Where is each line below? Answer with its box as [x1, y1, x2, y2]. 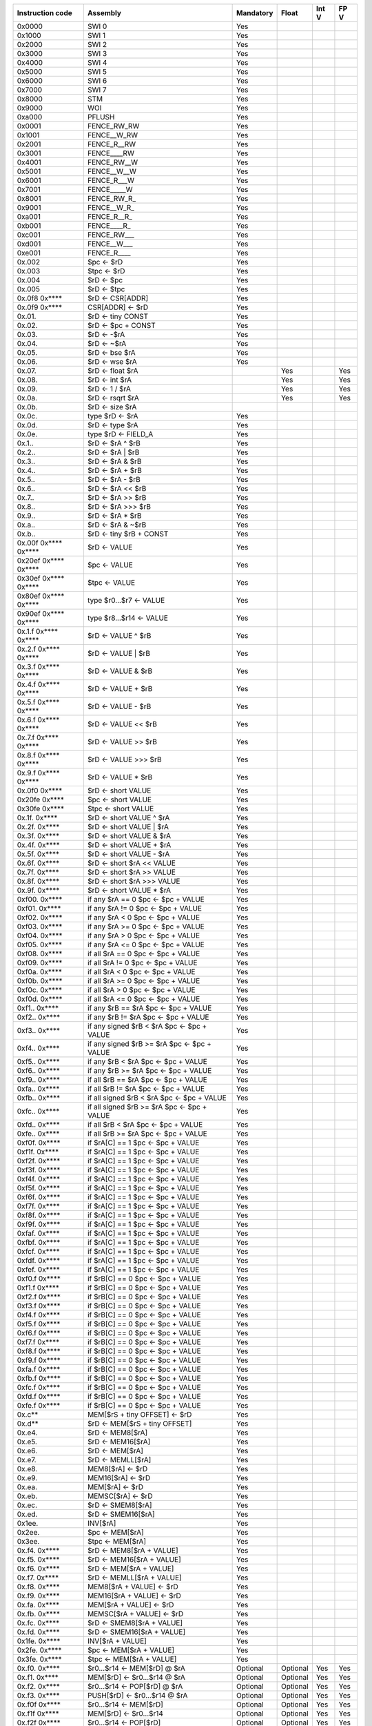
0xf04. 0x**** [17, 931, 63, 940]
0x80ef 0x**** [17, 591, 65, 601]
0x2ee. [17, 1528, 40, 1537]
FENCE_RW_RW [87, 122, 140, 130]
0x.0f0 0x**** [17, 786, 63, 795]
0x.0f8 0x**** [17, 293, 63, 303]
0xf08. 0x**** [17, 949, 63, 958]
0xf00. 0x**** [17, 895, 63, 904]
